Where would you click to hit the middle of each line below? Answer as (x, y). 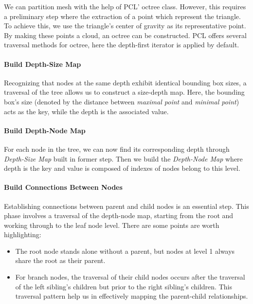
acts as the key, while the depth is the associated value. (86, 111)
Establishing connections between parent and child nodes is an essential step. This (126, 206)
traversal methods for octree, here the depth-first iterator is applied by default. (122, 45)
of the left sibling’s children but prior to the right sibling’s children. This (124, 286)
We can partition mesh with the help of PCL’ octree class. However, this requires (125, 6)
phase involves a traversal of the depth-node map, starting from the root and (119, 215)
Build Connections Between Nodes (63, 187)
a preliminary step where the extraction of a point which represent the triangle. (122, 16)
